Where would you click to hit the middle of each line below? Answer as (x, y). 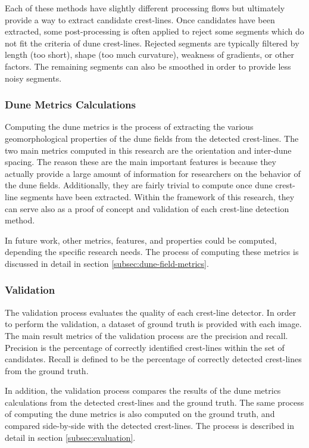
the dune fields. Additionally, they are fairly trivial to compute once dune (139, 185)
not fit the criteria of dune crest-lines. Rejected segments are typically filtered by (152, 43)
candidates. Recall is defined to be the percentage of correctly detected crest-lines (153, 359)
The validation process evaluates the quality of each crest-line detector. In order (151, 312)
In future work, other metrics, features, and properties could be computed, (141, 240)
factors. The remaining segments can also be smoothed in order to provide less (148, 66)
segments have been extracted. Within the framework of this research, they (157, 196)
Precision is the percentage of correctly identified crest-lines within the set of (145, 347)
